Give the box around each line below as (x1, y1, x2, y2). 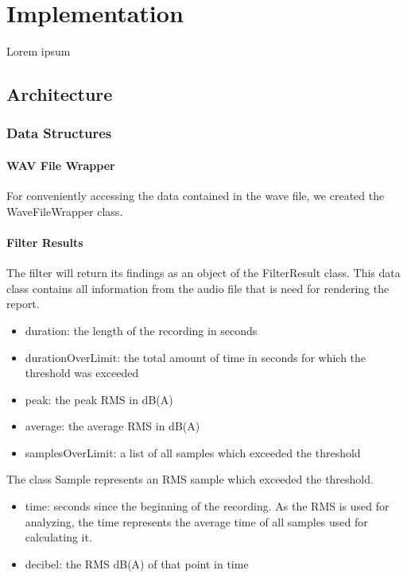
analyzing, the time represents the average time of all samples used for (25, 513, 368, 530)
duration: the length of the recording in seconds (25, 322, 258, 338)
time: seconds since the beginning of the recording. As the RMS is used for (25, 498, 390, 514)
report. (6, 295, 40, 312)
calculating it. (25, 529, 92, 545)
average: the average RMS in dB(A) (25, 418, 200, 434)
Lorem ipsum (6, 43, 71, 60)
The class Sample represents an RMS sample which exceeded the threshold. (6, 471, 374, 487)
